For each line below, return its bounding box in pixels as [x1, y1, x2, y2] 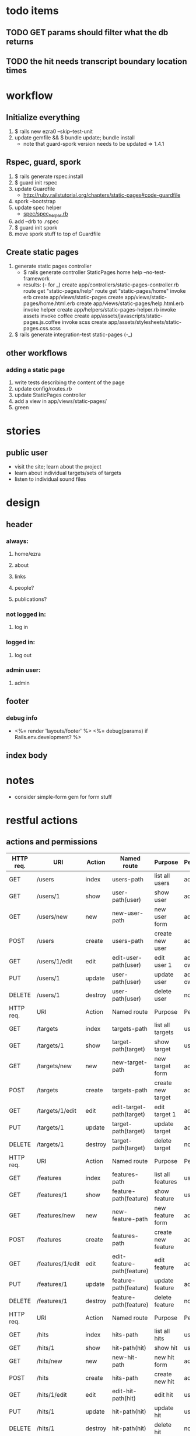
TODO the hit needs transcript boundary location [6, 56, 188, 66]
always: [6, 537, 29, 545]
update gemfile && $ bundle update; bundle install [14, 134, 135, 141]
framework [23, 275, 50, 282]
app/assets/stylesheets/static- [107, 319, 182, 326]
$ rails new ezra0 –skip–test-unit [14, 128, 93, 135]
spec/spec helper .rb [23, 210, 68, 218]
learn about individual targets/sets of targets [14, 470, 121, 477]
